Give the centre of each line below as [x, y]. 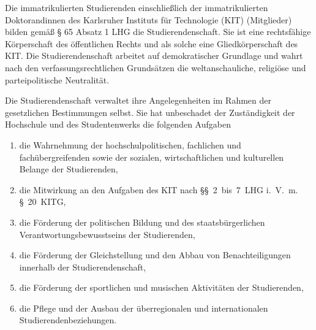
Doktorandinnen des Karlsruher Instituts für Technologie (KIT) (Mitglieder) [149, 19]
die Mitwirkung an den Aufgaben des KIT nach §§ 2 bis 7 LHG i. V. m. [159, 189]
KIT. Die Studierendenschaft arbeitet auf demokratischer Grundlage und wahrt [154, 56]
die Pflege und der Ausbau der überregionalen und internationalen [144, 308]
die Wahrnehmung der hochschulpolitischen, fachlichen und [130, 144]
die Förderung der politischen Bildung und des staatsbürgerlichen [142, 222]
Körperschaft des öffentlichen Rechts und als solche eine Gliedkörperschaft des [152, 43]
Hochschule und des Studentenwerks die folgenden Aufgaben [118, 124]
